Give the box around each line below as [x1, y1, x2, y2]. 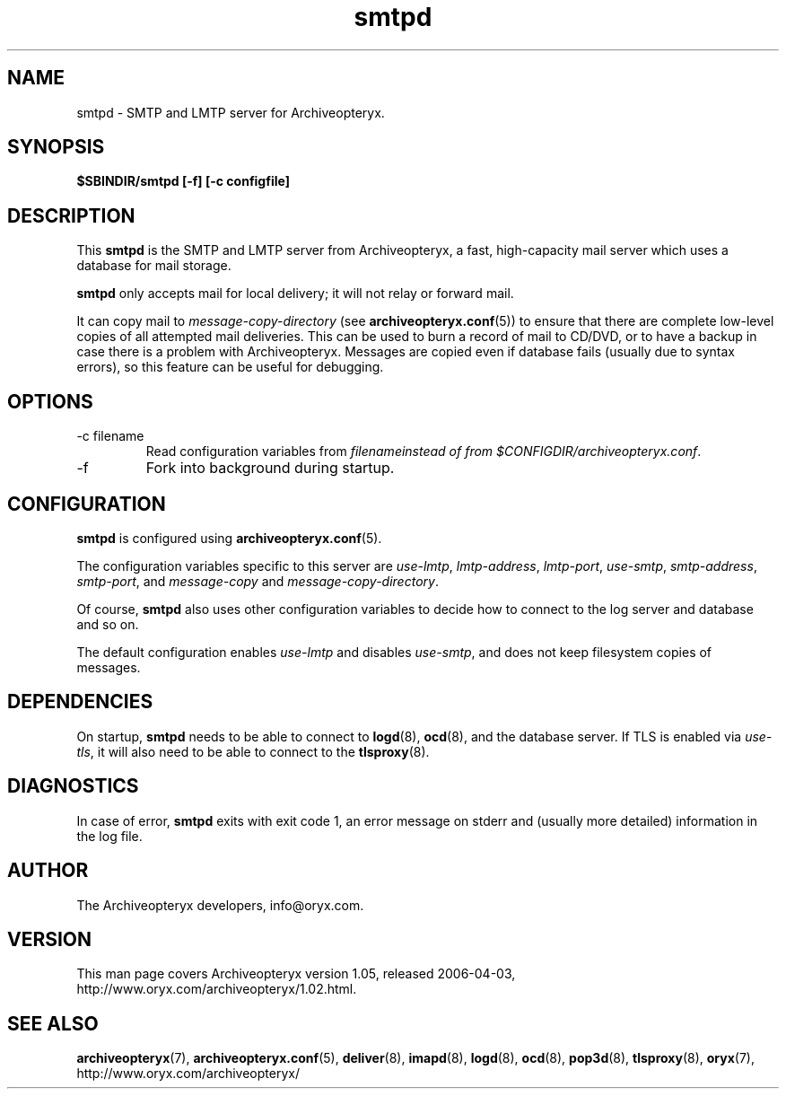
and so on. [76, 616, 139, 632]
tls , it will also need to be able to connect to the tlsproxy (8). [76, 743, 430, 759]
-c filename [76, 428, 144, 444]
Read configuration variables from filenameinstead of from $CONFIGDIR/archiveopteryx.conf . [145, 443, 702, 460]
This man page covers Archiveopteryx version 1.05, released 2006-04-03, [76, 966, 516, 982]
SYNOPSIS [7, 136, 105, 159]
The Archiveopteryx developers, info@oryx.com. [76, 897, 364, 913]
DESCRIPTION [7, 204, 135, 227]
